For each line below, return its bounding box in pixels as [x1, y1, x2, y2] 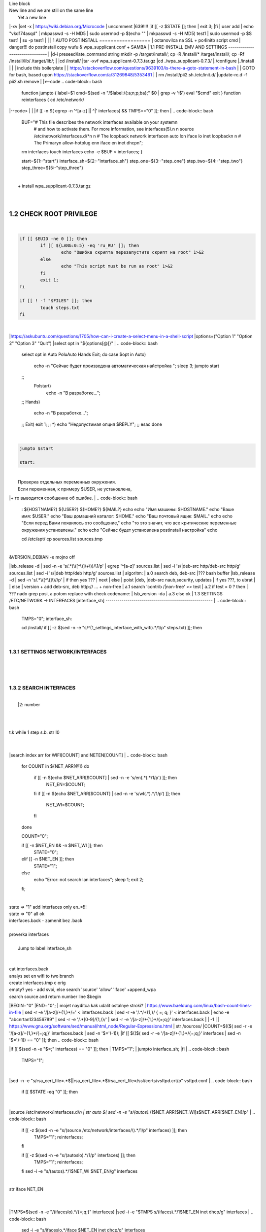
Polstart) [33, 383, 51, 389]
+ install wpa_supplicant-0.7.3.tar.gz [18, 183, 91, 189]
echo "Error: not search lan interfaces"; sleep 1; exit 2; [33, 877, 144, 883]
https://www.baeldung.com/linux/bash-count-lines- [147, 1003, 252, 1009]
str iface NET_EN [9, 1186, 44, 1192]
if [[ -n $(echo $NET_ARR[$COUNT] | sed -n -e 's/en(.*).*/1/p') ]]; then [33, 774, 177, 781]
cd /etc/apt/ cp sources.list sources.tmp [21, 536, 103, 542]
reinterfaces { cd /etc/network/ [21, 97, 85, 103]
